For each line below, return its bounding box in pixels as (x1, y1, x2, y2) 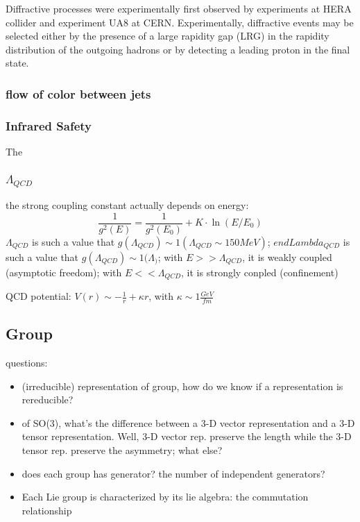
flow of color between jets (6, 85, 151, 102)
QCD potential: (6, 289, 71, 303)
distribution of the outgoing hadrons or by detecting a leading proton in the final (6, 42, 350, 56)
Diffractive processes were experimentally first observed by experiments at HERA (6, 1, 352, 15)
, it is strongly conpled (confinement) (181, 264, 338, 279)
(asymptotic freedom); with (6, 264, 122, 279)
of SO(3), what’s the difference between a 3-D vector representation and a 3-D (22, 415, 355, 430)
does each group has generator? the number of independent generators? (22, 466, 325, 480)
